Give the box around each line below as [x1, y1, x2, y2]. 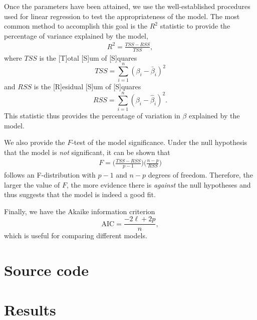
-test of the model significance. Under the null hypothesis [72, 137, 247, 147]
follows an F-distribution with [4, 169, 96, 180]
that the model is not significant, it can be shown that [4, 146, 170, 157]
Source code [4, 260, 89, 280]
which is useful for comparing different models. [4, 230, 147, 241]
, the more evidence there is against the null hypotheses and [66, 179, 251, 190]
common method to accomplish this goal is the [4, 21, 148, 31]
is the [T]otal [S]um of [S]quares [39, 52, 137, 63]
